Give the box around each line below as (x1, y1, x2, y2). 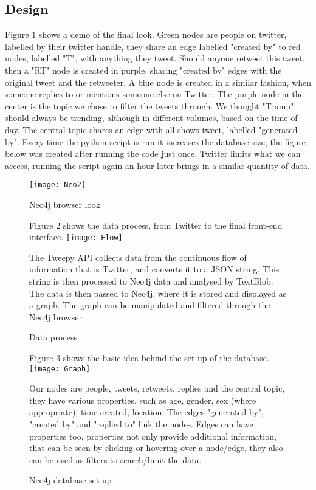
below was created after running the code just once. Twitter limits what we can (5, 147, 301, 160)
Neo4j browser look (29, 198, 101, 210)
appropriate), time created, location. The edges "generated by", (29, 405, 264, 418)
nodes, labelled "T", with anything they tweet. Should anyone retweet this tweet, (5, 52, 305, 64)
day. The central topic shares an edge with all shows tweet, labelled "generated (5, 123, 298, 136)
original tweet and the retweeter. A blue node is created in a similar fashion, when (5, 75, 312, 88)
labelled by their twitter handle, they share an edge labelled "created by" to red (5, 40, 301, 52)
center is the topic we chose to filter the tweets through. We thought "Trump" (5, 99, 294, 112)
